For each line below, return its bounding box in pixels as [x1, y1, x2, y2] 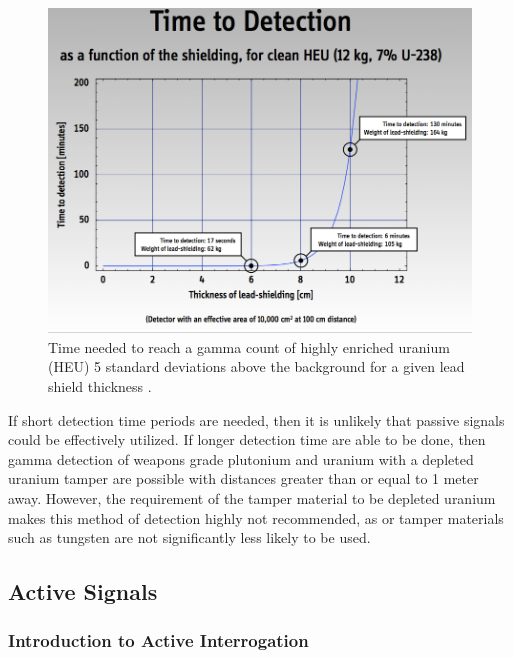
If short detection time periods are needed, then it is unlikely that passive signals [8, 409, 505, 430]
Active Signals [8, 576, 158, 607]
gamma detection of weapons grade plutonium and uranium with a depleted [8, 448, 474, 469]
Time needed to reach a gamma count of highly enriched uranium [48, 336, 450, 357]
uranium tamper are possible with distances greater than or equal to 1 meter [8, 468, 479, 489]
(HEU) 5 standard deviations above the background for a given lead [48, 356, 465, 377]
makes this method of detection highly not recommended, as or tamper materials [8, 507, 504, 528]
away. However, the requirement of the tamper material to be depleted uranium [8, 487, 496, 508]
